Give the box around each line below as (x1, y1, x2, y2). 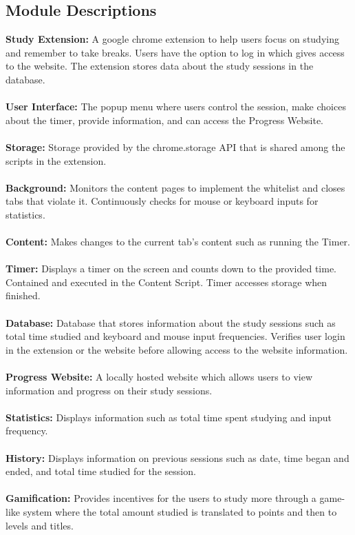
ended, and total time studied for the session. (6, 464, 196, 478)
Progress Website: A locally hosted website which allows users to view (6, 370, 313, 384)
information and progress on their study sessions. (6, 383, 213, 397)
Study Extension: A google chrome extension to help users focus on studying (6, 32, 339, 46)
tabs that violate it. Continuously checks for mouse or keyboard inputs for (6, 194, 319, 208)
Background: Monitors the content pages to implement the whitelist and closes (6, 180, 345, 194)
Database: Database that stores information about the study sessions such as (6, 315, 336, 330)
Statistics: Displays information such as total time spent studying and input (6, 410, 332, 424)
